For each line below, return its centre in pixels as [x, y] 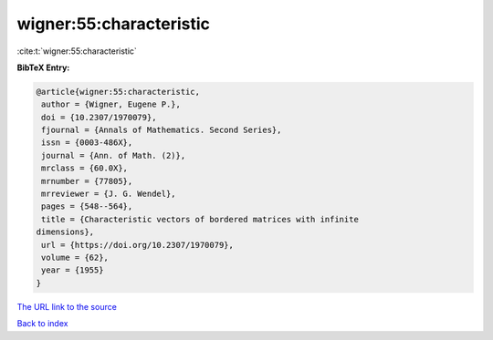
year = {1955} [73, 270]
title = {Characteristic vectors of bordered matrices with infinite [200, 219]
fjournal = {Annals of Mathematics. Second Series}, [162, 130]
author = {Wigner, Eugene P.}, [111, 104]
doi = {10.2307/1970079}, [99, 117]
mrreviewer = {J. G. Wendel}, [109, 194]
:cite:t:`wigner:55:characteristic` [77, 51]
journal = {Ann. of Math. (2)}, [114, 155]
